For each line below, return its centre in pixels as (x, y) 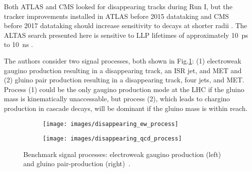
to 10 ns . (18, 44)
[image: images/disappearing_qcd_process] (112, 139)
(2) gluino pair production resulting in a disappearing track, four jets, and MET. (124, 80)
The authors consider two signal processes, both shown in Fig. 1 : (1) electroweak (123, 60)
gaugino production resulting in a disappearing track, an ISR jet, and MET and (123, 70)
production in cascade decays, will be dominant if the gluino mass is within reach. (126, 108)
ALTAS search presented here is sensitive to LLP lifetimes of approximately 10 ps (126, 35)
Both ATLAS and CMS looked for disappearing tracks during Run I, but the (118, 6)
